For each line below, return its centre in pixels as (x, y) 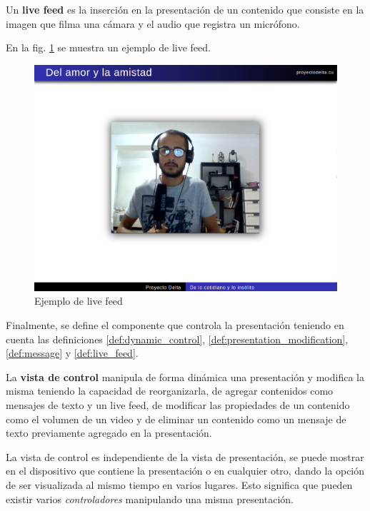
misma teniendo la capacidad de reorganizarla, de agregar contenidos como (170, 391)
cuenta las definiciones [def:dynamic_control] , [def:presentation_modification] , (177, 339)
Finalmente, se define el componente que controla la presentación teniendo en (175, 325)
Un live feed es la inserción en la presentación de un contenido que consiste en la (185, 9)
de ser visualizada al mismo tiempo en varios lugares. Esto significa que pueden (179, 484)
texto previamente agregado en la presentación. (109, 433)
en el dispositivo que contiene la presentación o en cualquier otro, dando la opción (185, 471)
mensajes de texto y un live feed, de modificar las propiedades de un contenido (178, 405)
